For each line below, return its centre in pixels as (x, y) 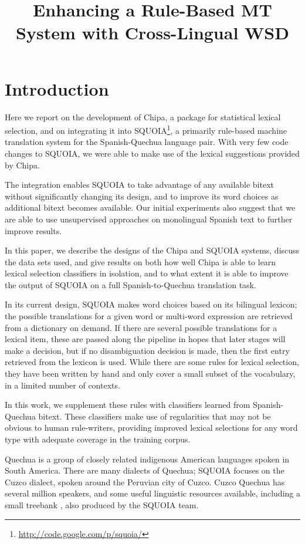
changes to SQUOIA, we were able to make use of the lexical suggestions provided (152, 153)
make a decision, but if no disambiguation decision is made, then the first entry (147, 350)
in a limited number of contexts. (62, 385)
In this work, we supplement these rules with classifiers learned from (128, 405)
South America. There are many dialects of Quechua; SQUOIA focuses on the (145, 470)
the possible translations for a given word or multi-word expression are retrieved (149, 316)
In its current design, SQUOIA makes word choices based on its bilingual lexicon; (151, 304)
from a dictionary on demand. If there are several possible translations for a (141, 327)
